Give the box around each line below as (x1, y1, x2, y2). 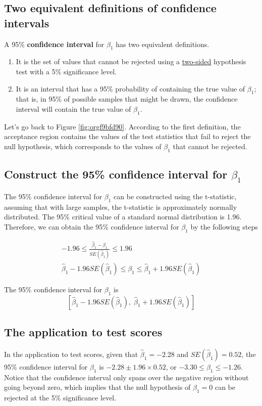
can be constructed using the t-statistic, (114, 191, 237, 201)
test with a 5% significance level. (16, 66, 117, 76)
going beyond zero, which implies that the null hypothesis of (4, 382, 191, 392)
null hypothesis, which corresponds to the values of (4, 141, 162, 151)
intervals (4, 15, 49, 30)
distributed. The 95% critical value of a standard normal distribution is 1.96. (4, 211, 242, 222)
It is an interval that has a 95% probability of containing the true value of (16, 83, 245, 94)
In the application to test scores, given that (4, 348, 138, 359)
